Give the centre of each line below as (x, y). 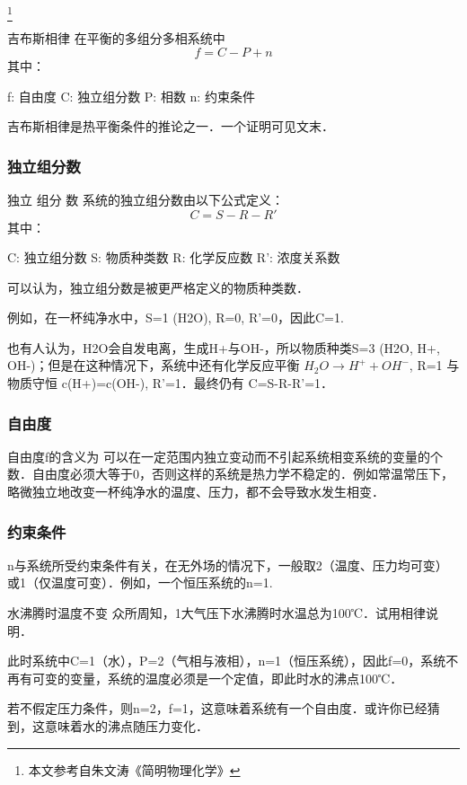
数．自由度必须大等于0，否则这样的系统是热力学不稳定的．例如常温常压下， (230, 474)
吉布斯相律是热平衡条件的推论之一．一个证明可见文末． (171, 126)
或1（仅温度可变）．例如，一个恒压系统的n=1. (140, 582)
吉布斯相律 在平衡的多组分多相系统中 (116, 38)
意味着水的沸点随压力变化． (126, 726)
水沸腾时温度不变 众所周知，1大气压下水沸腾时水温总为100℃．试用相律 (216, 613)
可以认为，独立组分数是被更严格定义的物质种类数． (158, 287)
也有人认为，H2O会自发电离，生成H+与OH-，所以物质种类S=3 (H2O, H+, (224, 347)
